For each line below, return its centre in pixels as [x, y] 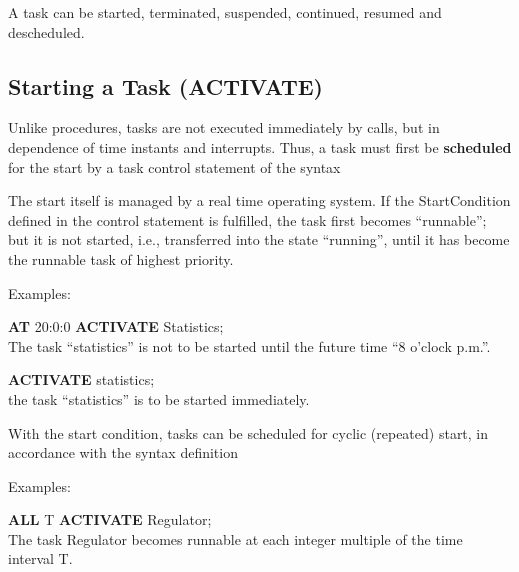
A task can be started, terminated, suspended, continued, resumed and [225, 12]
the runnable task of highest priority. [121, 258]
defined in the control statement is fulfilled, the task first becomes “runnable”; [247, 219]
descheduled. [46, 31]
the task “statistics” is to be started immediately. [159, 398]
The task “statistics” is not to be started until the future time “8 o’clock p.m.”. [249, 345]
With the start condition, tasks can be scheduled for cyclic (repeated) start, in [248, 432]
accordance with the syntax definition [123, 452]
